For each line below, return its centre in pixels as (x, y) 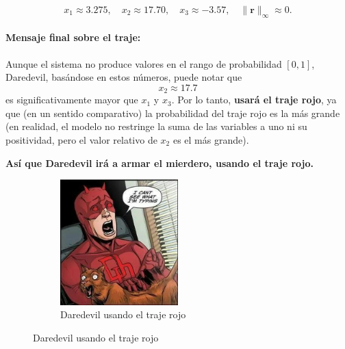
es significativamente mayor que (72, 100)
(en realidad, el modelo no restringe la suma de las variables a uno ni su (156, 126)
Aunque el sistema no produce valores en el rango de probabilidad (144, 63)
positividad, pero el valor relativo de (81, 140)
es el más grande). (211, 140)
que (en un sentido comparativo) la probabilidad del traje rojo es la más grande (173, 113)
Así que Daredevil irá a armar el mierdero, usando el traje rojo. (159, 163)
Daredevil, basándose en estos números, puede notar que (124, 77)
